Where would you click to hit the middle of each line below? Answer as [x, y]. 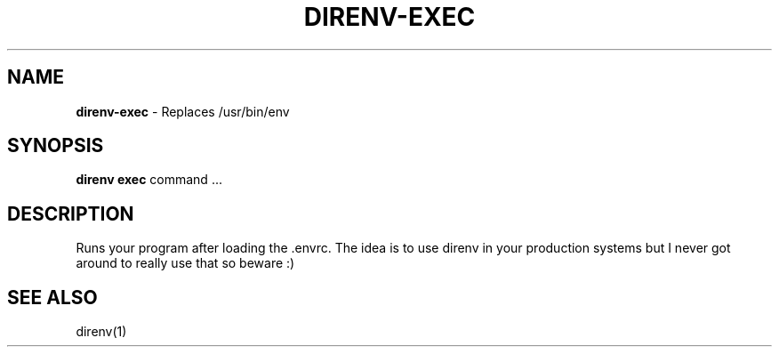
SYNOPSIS [56, 146]
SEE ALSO [52, 297]
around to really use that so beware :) [185, 263]
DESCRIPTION [71, 213]
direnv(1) [101, 332]
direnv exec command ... [149, 180]
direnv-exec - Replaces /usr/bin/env [183, 111]
